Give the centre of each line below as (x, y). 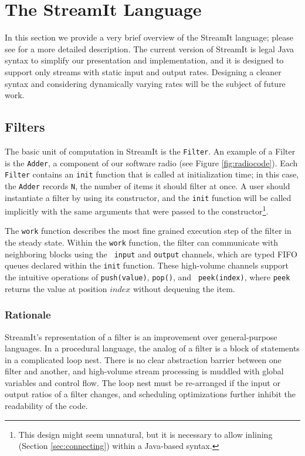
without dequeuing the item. (184, 288)
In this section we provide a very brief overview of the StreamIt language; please (149, 37)
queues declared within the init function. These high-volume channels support (147, 265)
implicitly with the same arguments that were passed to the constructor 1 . (137, 210)
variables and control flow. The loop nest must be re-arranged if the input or (143, 382)
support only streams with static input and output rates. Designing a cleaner (143, 71)
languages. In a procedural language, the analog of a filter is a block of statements (152, 348)
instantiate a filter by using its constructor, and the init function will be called (148, 197)
